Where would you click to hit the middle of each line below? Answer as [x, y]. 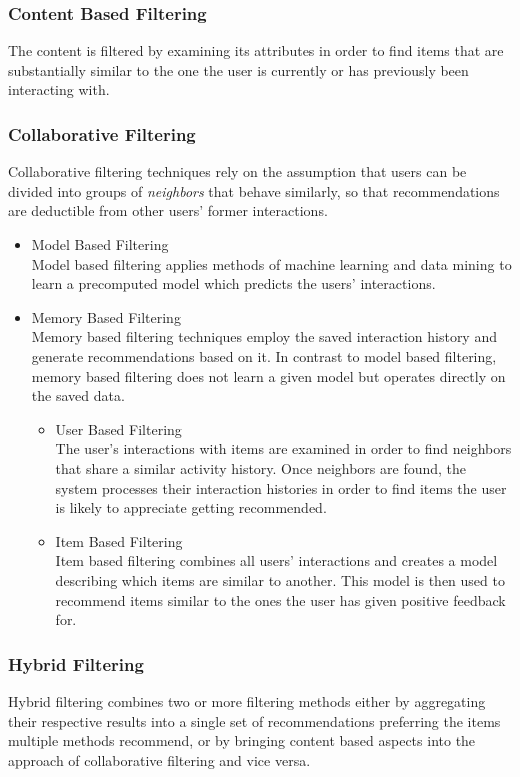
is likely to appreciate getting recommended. [191, 507]
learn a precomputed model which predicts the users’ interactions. [233, 283]
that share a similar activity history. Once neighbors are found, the [261, 467]
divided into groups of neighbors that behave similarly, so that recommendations [254, 190]
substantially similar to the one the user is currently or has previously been [238, 69]
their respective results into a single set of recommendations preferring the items [254, 720]
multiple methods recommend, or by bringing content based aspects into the [242, 740]
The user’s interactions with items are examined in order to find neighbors [283, 448]
